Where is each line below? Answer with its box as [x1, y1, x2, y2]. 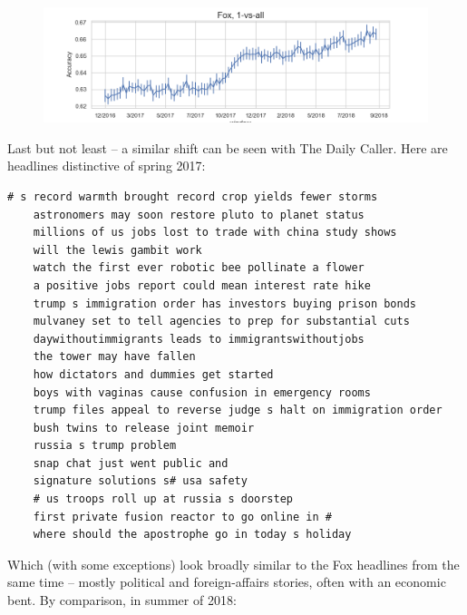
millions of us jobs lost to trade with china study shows [33, 226, 397, 239]
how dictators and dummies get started [33, 367, 274, 381]
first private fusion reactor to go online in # [33, 510, 332, 523]
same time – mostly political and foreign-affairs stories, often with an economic [7, 572, 446, 591]
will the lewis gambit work [33, 243, 202, 257]
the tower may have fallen [33, 350, 196, 364]
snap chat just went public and [33, 456, 229, 470]
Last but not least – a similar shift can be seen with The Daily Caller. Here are [7, 138, 448, 157]
